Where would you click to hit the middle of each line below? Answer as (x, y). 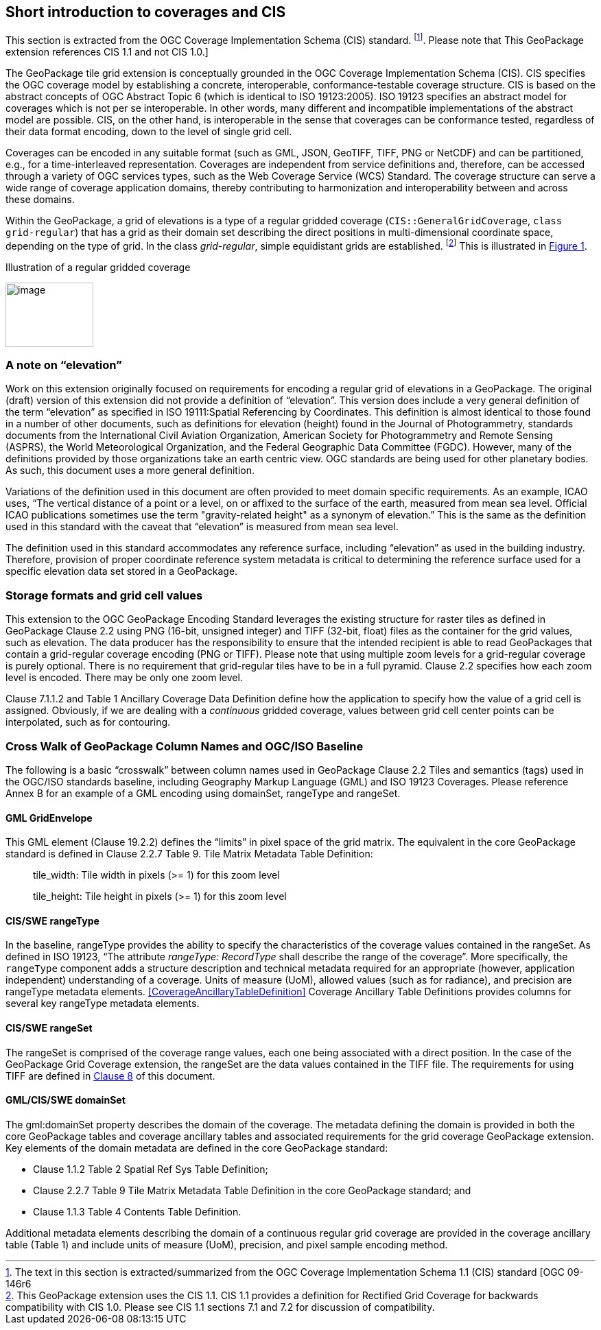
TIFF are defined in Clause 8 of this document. (110, 1076)
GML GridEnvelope (49, 818)
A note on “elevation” (64, 365)
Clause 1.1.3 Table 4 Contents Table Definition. (137, 1211)
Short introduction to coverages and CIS (146, 12)
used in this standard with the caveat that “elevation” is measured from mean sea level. (202, 527)
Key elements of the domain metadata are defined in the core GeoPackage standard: (197, 1148)
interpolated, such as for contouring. (88, 722)
